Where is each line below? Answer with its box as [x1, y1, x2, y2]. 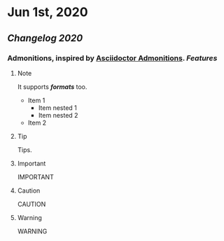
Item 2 [27, 118, 47, 127]
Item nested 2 [38, 111, 78, 119]
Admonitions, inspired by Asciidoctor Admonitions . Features [7, 53, 218, 63]
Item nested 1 [38, 103, 77, 112]
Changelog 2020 [7, 32, 83, 44]
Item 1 [27, 96, 45, 104]
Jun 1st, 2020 [7, 4, 89, 20]
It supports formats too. [17, 82, 87, 91]
